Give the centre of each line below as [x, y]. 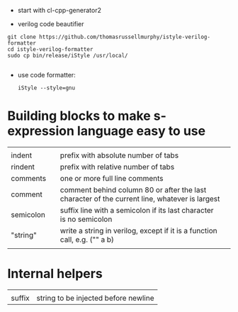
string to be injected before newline [95, 298]
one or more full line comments [112, 178]
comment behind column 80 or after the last [133, 189]
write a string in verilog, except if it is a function [138, 230]
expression [41, 131]
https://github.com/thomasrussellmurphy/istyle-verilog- [125, 37]
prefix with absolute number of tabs [119, 155]
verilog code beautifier [51, 24]
